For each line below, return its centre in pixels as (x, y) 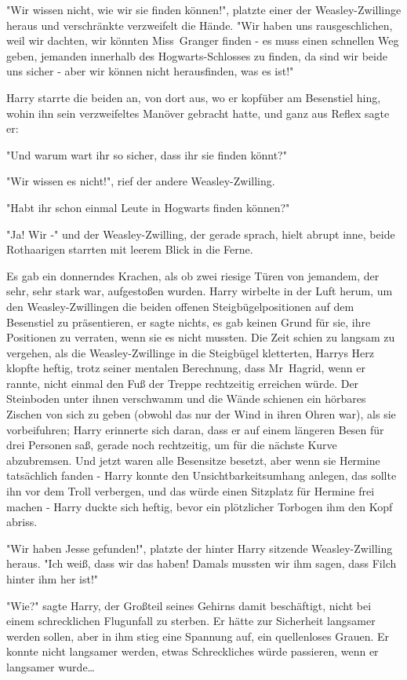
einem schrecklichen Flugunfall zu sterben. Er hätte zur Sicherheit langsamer (191, 621)
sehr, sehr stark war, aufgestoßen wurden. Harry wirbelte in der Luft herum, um (200, 291)
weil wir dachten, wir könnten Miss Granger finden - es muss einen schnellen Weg (203, 40)
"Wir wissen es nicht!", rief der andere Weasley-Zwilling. (141, 181)
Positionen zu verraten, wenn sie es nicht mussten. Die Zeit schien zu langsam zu (201, 337)
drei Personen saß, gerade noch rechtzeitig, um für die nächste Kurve (172, 445)
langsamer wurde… (51, 666)
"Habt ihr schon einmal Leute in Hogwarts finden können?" (148, 207)
